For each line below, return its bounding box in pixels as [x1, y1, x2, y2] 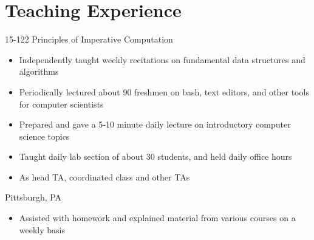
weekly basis [19, 223, 65, 236]
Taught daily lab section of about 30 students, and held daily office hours [19, 150, 292, 163]
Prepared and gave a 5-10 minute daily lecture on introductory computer [19, 118, 291, 131]
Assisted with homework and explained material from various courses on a [19, 211, 296, 224]
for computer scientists [19, 97, 104, 110]
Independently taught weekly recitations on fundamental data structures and [19, 53, 305, 66]
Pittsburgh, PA [5, 191, 62, 204]
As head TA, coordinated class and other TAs [19, 170, 190, 183]
